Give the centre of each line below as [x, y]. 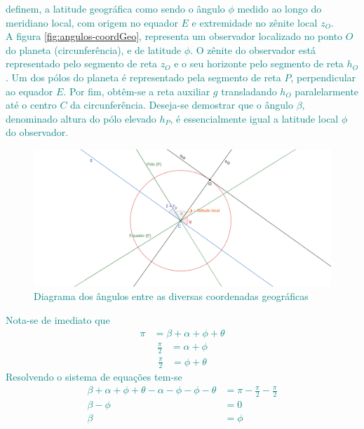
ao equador [29, 91]
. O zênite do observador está [253, 49]
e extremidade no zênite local [255, 22]
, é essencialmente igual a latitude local [254, 118]
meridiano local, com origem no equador [92, 22]
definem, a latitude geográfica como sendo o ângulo [115, 8]
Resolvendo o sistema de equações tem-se [94, 377]
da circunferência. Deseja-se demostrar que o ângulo [182, 105]
